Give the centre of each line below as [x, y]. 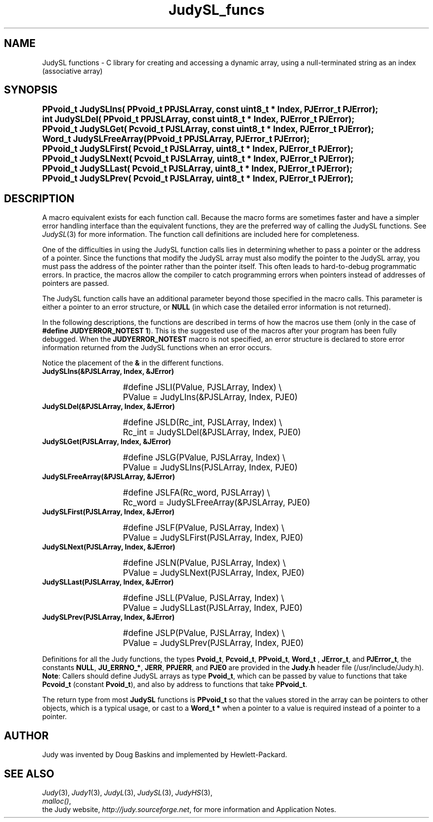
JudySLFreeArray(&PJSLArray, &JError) [108, 477]
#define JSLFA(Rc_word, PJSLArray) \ [196, 493]
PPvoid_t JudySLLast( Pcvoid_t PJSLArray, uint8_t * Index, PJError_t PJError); [197, 169]
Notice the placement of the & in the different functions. [133, 363]
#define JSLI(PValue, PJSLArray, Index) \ [202, 388]
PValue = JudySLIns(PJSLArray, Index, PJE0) [210, 468]
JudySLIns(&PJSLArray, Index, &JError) [108, 371]
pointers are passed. [76, 283]
